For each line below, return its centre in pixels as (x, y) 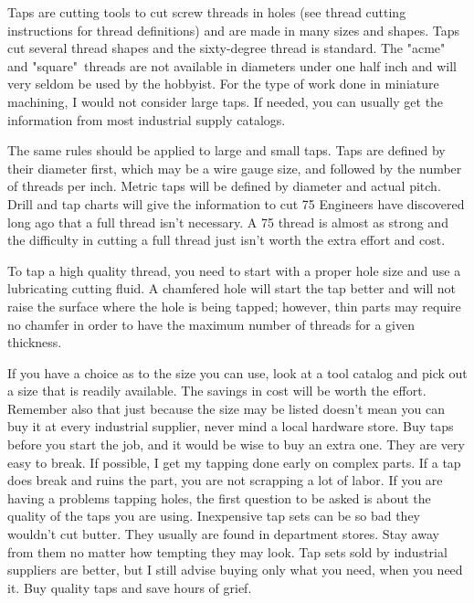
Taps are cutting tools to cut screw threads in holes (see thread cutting (207, 12)
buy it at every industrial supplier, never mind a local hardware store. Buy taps (231, 426)
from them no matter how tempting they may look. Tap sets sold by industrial (227, 551)
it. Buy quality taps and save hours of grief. (130, 587)
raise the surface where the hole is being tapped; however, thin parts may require (234, 306)
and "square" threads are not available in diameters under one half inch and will (232, 65)
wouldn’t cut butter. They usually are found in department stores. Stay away (223, 534)
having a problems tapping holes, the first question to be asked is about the (219, 497)
